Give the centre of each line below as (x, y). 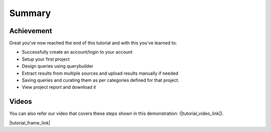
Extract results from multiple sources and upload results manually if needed (100, 73)
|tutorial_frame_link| (30, 122)
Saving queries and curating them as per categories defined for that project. (101, 80)
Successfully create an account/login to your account (77, 52)
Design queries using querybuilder (58, 66)
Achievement (31, 31)
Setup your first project (46, 59)
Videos (21, 102)
